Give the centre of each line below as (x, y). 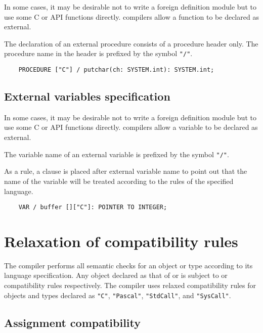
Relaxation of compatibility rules (121, 241)
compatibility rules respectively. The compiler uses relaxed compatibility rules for (130, 285)
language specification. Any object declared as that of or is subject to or (116, 275)
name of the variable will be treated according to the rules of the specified (119, 181)
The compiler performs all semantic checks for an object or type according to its (128, 265)
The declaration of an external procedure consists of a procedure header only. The (131, 43)
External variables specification (87, 96)
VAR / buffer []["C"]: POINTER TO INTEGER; (93, 207)
